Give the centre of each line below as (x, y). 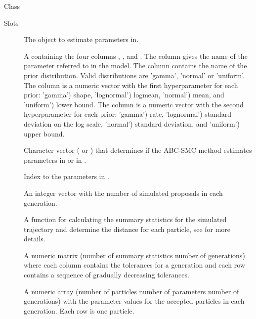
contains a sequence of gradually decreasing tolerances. (107, 275)
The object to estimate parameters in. (81, 39)
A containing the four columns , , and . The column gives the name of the (136, 56)
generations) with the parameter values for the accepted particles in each (134, 301)
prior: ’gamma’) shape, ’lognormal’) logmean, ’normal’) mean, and (124, 95)
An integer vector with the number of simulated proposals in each (123, 193)
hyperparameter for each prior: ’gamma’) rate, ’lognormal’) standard (128, 114)
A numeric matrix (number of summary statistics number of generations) (134, 255)
